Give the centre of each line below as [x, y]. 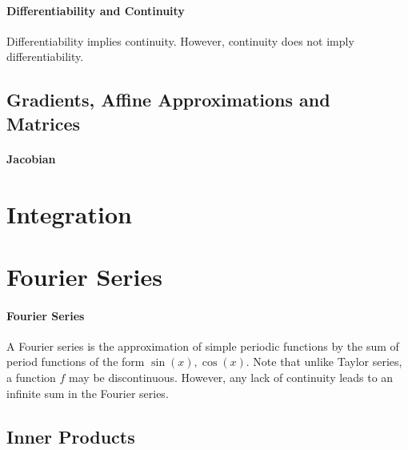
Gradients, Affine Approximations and [168, 100]
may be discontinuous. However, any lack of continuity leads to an [231, 378]
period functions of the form [76, 362]
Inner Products [71, 436]
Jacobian [31, 158]
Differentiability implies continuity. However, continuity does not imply [180, 40]
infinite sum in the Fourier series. [88, 393]
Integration [69, 213]
